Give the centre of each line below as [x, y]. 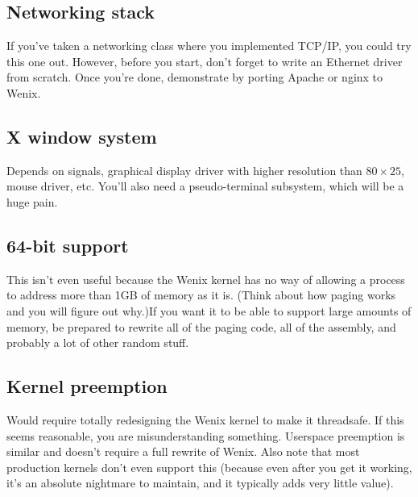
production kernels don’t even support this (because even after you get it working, [209, 467]
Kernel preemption [87, 386]
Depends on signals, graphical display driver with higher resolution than [184, 170]
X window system [82, 136]
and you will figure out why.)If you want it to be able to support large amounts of [209, 310]
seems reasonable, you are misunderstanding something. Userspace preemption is [206, 435]
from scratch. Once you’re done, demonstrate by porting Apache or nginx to [195, 77]
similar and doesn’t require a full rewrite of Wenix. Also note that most [183, 451]
